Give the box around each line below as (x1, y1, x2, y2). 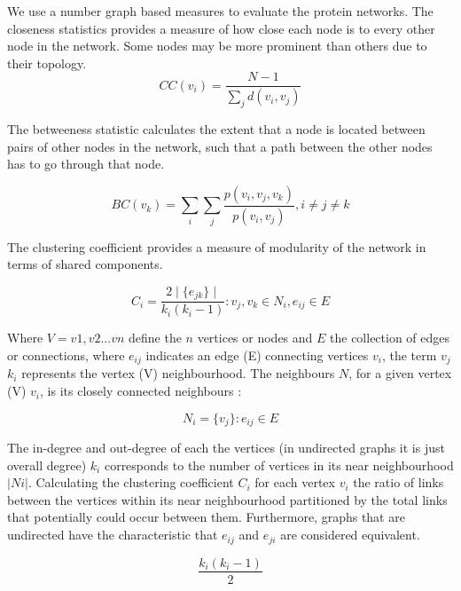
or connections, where (7, 346, 125, 364)
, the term (381, 346, 437, 364)
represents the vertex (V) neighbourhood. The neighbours (21, 364, 335, 382)
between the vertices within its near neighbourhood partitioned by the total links (7, 490, 448, 508)
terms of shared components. (7, 255, 163, 273)
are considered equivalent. (280, 525, 420, 544)
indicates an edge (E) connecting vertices (145, 346, 369, 364)
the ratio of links (353, 473, 444, 492)
